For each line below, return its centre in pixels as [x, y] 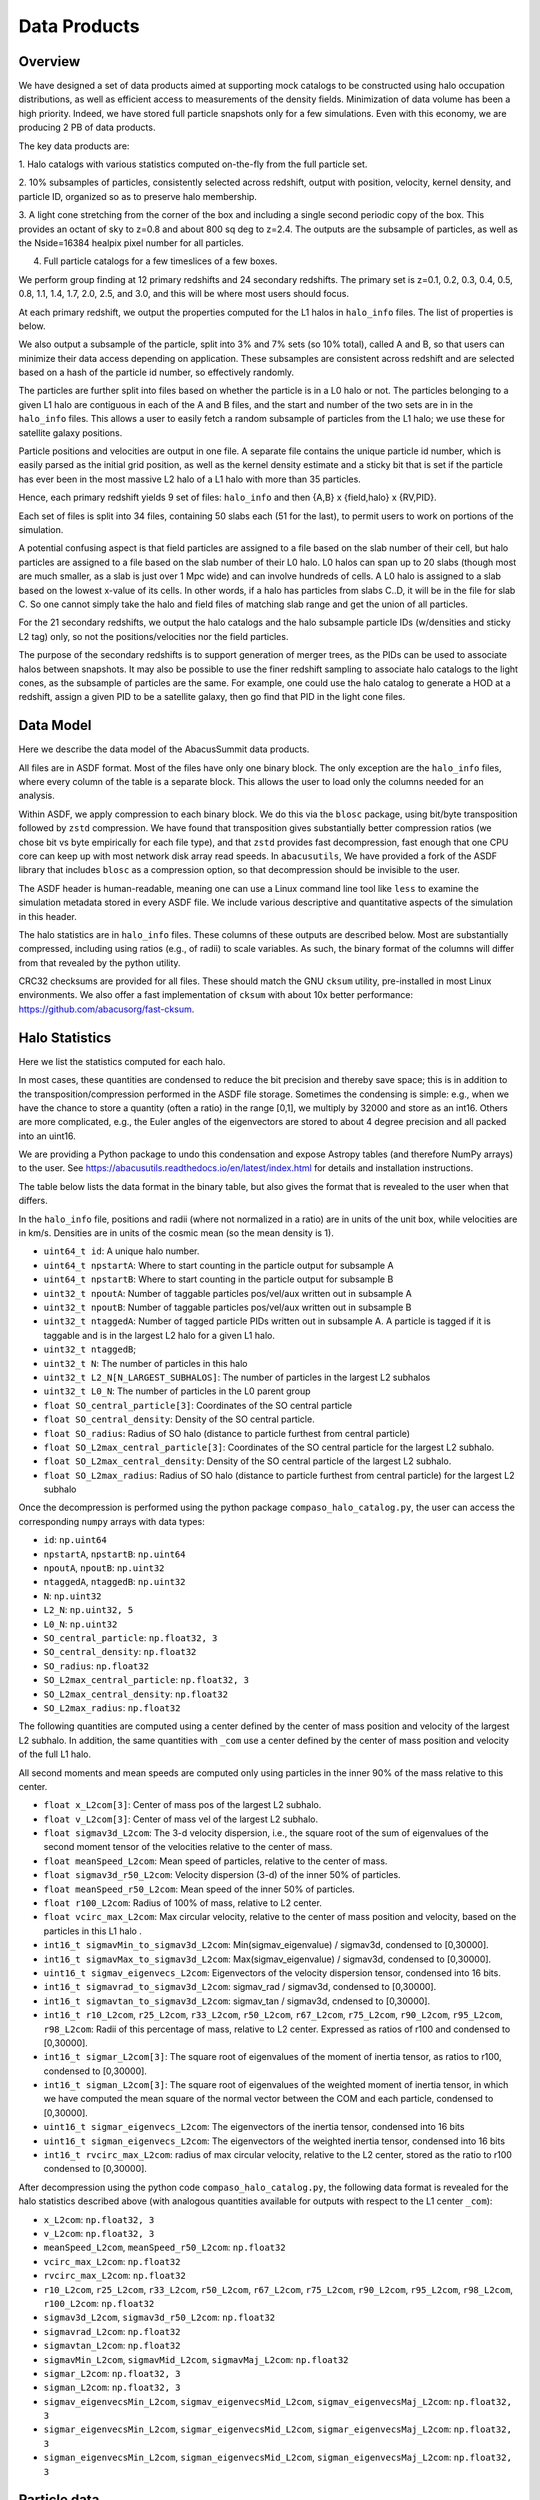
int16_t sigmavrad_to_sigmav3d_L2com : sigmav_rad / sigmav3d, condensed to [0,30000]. [240, 1987]
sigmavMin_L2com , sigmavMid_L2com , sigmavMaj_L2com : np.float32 [196, 2359]
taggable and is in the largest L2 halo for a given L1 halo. [159, 1335]
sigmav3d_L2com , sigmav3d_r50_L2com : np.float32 [159, 2317]
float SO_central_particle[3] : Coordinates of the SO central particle [198, 1405]
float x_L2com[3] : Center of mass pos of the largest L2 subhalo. [182, 1805]
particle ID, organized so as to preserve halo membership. [137, 196]
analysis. [36, 796]
